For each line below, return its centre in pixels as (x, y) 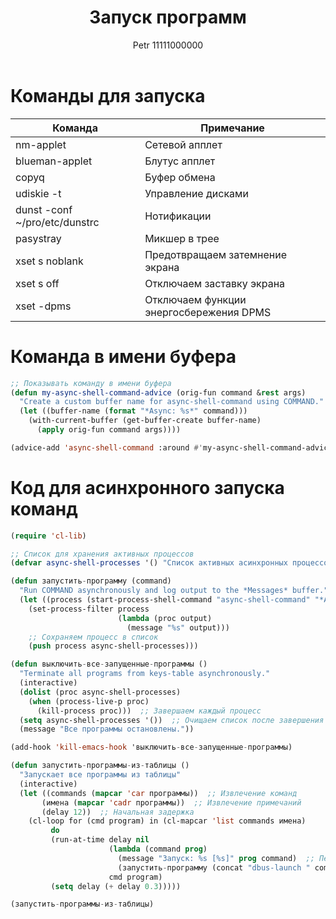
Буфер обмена (180, 177)
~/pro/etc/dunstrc (57, 222)
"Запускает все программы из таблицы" (100, 775)
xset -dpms (43, 306)
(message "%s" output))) (178, 627)
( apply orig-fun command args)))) (109, 430)
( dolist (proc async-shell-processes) (100, 692)
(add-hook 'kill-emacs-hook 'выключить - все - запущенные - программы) (151, 747)
